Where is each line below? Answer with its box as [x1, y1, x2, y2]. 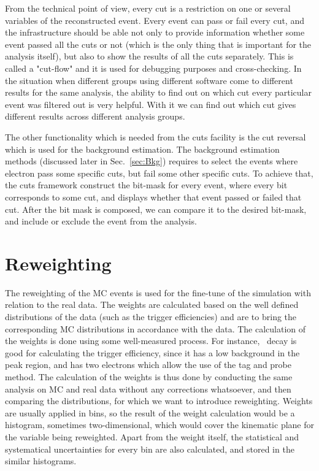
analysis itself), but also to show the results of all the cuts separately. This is [5, 50, 294, 63]
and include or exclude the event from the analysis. [5, 215, 197, 228]
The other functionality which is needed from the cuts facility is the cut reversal [5, 130, 306, 143]
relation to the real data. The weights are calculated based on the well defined [5, 298, 299, 311]
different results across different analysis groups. [5, 110, 185, 123]
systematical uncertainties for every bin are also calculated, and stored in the [5, 442, 294, 455]
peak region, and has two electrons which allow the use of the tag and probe [5, 358, 291, 371]
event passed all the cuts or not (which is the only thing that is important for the [5, 37, 312, 50]
